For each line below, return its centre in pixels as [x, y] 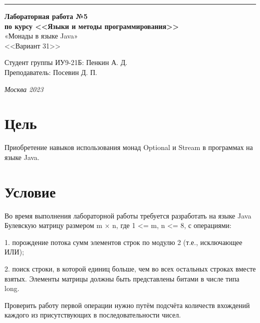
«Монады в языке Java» [41, 36]
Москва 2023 [24, 89]
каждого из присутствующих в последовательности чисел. [93, 315]
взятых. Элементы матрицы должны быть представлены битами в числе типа [122, 278]
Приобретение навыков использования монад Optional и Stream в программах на [129, 147]
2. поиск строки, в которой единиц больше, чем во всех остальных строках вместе [130, 268]
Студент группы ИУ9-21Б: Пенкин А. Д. [66, 62]
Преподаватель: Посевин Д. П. [51, 72]
